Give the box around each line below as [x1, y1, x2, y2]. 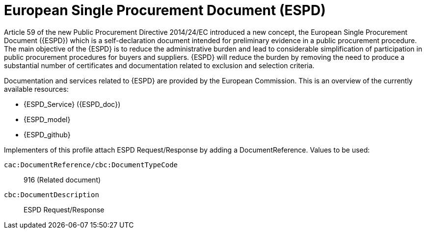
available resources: [4, 84, 69, 93]
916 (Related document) [24, 175, 101, 184]
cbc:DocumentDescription [4, 190, 99, 199]
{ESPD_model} [24, 115, 71, 124]
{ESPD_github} [24, 130, 71, 139]
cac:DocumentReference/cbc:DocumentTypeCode [4, 160, 178, 169]
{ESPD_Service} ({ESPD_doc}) [24, 100, 121, 108]
